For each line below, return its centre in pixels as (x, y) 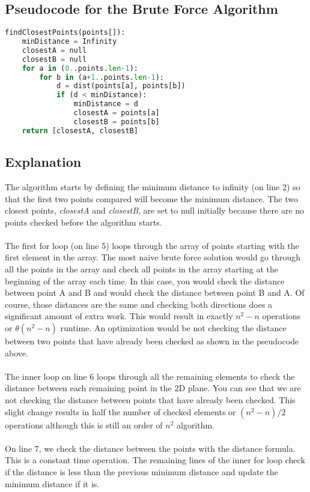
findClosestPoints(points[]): (65, 33)
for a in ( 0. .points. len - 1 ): (80, 68)
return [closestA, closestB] (80, 130)
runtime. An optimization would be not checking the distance (173, 328)
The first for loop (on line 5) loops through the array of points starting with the (152, 245)
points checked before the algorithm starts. (84, 222)
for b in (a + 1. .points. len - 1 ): (102, 77)
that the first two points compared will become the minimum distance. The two (151, 198)
